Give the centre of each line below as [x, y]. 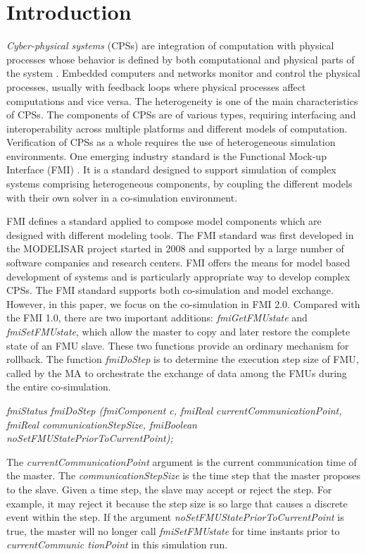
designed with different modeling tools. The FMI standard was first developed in [180, 234]
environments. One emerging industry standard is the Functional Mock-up [166, 155]
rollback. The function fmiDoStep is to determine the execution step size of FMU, [183, 359]
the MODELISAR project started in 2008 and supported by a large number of [175, 248]
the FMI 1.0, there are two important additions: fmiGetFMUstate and [157, 318]
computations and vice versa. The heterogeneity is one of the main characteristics [182, 100]
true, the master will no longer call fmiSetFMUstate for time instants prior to [173, 530]
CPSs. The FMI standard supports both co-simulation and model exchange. [170, 290]
